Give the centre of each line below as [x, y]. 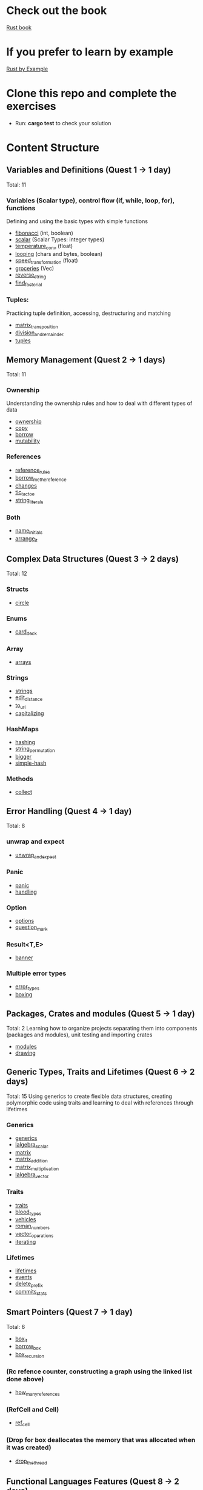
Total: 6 [16, 1326]
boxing [24, 995]
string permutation [35, 750]
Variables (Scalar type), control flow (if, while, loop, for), [90, 200]
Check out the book [57, 11]
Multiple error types [36, 973]
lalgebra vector [32, 1175]
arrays [23, 662]
